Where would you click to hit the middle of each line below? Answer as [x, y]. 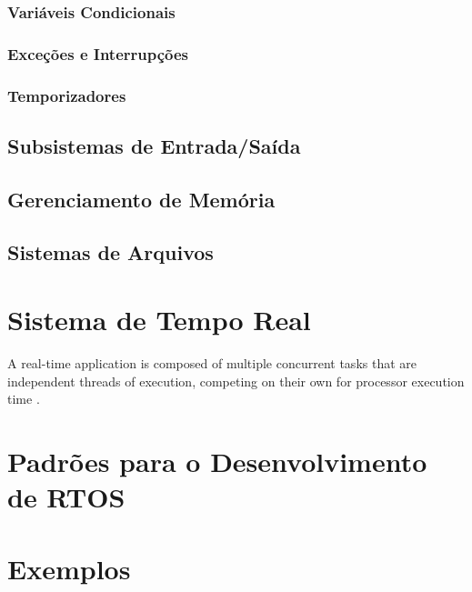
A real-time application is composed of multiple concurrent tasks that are [212, 363]
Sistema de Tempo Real [159, 320]
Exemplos [69, 568]
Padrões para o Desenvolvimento [217, 461]
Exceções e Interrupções [98, 53]
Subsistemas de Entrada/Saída [154, 145]
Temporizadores [67, 95]
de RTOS [66, 497]
